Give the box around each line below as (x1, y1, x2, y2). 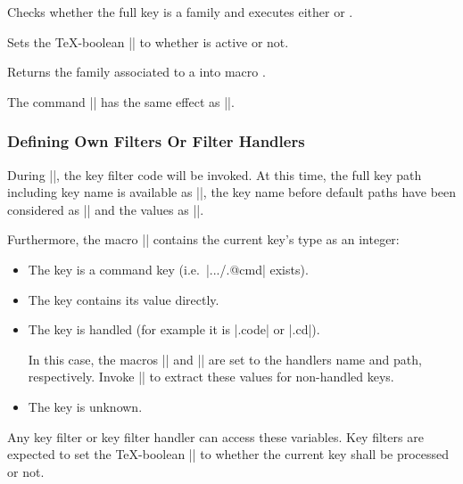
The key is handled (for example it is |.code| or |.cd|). (28, 320, 320, 339)
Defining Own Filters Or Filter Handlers (7, 130, 305, 152)
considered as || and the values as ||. (7, 200, 204, 218)
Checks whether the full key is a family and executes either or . (7, 3, 353, 21)
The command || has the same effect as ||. (7, 92, 235, 111)
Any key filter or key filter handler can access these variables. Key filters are (7, 427, 424, 446)
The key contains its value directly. (28, 290, 219, 308)
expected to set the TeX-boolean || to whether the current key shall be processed (7, 445, 450, 463)
